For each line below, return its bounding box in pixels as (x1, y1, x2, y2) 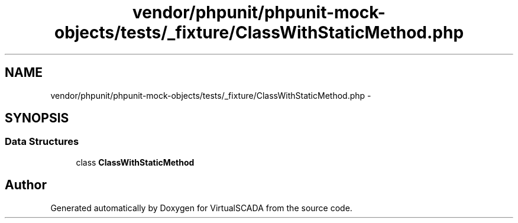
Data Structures (5, 135, 79, 148)
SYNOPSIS (5, 111, 69, 126)
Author (5, 177, 47, 193)
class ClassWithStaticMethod (76, 157, 195, 167)
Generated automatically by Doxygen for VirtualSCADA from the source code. (50, 202, 352, 213)
